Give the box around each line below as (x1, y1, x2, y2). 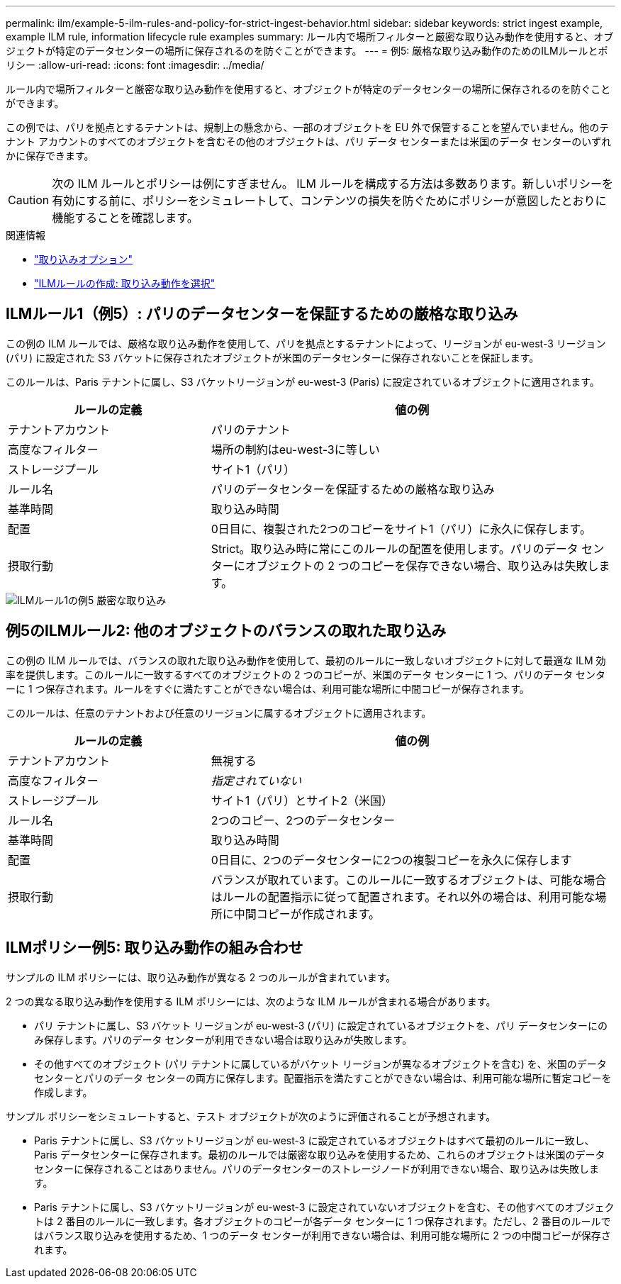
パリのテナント (211, 422, 291, 437)
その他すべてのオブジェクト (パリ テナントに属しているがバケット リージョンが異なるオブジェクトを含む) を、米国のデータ (34, 1057, 607, 1070)
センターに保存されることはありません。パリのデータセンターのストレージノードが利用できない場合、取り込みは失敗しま (34, 1162, 600, 1175)
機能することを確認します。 (52, 211, 198, 225)
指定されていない (211, 773, 302, 788)
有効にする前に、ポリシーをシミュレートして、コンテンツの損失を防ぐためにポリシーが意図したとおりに (52, 194, 607, 208)
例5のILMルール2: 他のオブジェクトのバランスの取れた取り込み (6, 622, 447, 640)
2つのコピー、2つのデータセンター (211, 813, 396, 827)
